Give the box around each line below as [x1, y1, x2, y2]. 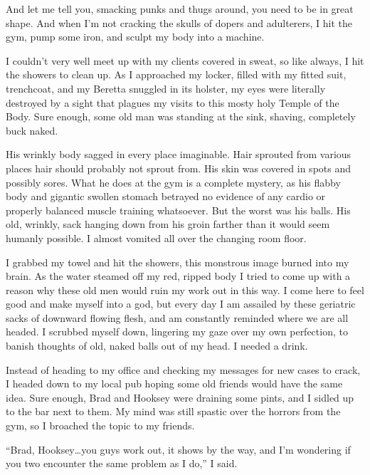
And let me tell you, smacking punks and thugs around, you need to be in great [6, 1, 354, 16]
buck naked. [6, 122, 58, 137]
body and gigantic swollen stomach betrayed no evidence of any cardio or [6, 189, 326, 204]
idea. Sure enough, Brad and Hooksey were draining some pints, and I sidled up [6, 390, 354, 404]
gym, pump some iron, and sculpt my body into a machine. [6, 29, 265, 44]
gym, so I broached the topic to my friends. [6, 418, 195, 433]
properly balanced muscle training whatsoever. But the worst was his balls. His [6, 202, 351, 217]
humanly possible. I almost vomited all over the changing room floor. [6, 230, 307, 245]
